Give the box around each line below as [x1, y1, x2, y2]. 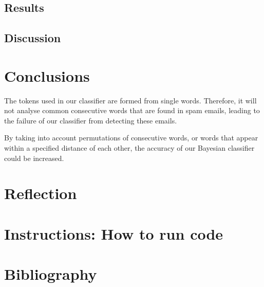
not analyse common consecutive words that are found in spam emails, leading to [4, 105, 260, 116]
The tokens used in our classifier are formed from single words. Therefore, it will [4, 95, 257, 105]
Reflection [4, 183, 77, 204]
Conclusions [4, 65, 90, 86]
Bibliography [4, 263, 97, 284]
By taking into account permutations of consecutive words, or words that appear [4, 132, 258, 143]
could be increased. [4, 152, 64, 163]
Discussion [4, 30, 61, 46]
